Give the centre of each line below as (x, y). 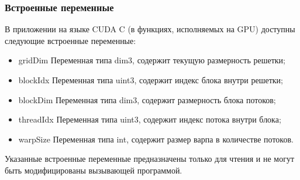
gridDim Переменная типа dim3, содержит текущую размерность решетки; (152, 60)
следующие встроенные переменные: (70, 40)
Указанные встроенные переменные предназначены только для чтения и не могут (150, 159)
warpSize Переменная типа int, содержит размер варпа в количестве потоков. (156, 139)
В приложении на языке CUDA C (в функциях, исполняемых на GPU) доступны (150, 29)
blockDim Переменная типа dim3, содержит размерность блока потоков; (147, 99)
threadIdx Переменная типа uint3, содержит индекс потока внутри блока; (150, 119)
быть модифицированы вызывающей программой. (94, 170)
